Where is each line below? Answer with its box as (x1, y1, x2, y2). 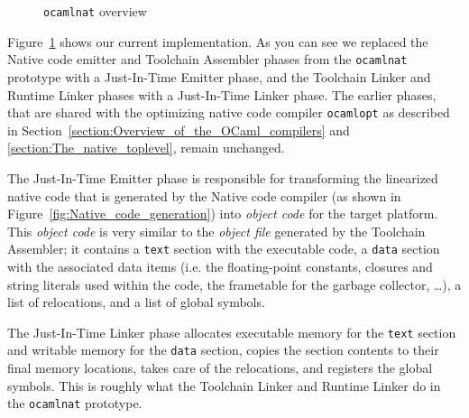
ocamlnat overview (43, 2, 147, 20)
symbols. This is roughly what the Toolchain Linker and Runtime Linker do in (7, 376, 441, 395)
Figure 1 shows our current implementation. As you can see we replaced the (7, 32, 428, 51)
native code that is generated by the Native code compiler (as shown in (7, 186, 401, 205)
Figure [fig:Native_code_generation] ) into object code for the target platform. (7, 204, 438, 223)
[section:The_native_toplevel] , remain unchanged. (7, 138, 285, 157)
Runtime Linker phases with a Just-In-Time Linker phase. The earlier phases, (7, 85, 437, 104)
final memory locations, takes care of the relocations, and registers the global (7, 358, 433, 377)
